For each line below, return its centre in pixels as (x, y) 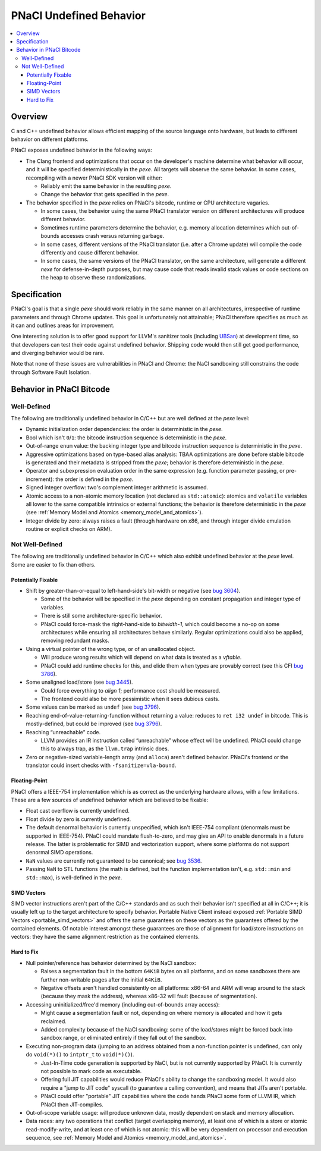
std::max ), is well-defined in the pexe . (74, 878)
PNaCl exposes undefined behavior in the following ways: (82, 150)
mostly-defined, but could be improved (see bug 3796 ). (94, 724)
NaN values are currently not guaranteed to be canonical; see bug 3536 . (114, 861)
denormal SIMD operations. (59, 853)
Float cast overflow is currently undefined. (78, 811)
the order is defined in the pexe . (95, 479)
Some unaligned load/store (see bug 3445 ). (79, 682)
